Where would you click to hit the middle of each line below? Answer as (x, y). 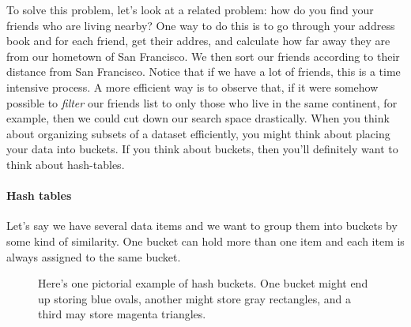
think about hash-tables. (66, 164)
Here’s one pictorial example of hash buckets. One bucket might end (203, 283)
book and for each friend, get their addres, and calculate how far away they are (198, 41)
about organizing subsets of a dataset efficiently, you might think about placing (198, 133)
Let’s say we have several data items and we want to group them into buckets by (202, 226)
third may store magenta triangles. (122, 314)
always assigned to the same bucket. (94, 256)
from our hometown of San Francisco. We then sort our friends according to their (203, 56)
